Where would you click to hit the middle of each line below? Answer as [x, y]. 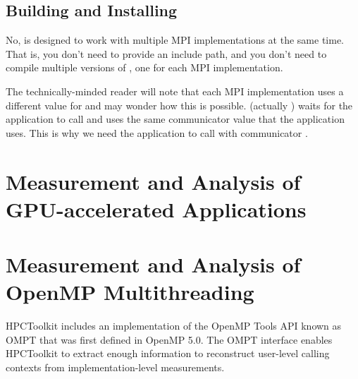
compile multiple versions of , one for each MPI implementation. [144, 67]
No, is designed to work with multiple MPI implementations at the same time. [175, 40]
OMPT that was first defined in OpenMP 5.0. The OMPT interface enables [169, 339]
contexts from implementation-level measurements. [115, 367]
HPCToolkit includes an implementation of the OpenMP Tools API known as [174, 326]
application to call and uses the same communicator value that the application [175, 119]
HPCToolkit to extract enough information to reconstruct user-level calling [168, 353]
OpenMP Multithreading [130, 292]
